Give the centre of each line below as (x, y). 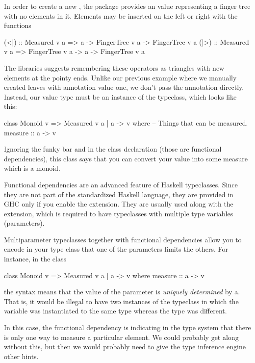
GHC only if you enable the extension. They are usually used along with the (119, 204)
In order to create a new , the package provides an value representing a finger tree (127, 6)
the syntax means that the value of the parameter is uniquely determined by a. (122, 292)
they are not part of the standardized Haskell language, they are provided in (119, 194)
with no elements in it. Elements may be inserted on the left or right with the (121, 15)
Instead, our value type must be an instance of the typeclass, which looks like (120, 96)
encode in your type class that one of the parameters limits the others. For (116, 249)
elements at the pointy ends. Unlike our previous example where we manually (120, 77)
